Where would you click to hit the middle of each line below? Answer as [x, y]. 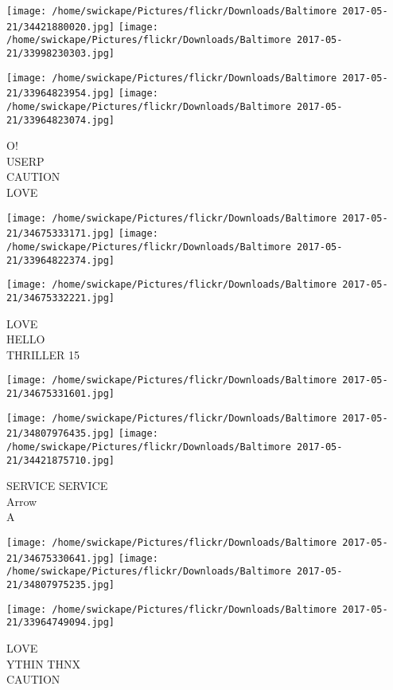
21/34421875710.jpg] [61, 460]
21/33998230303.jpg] [61, 53]
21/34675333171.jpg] [61, 234]
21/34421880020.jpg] [61, 27]
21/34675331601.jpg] [61, 394]
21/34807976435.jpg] [61, 434]
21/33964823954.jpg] [61, 94]
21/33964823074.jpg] [61, 120]
